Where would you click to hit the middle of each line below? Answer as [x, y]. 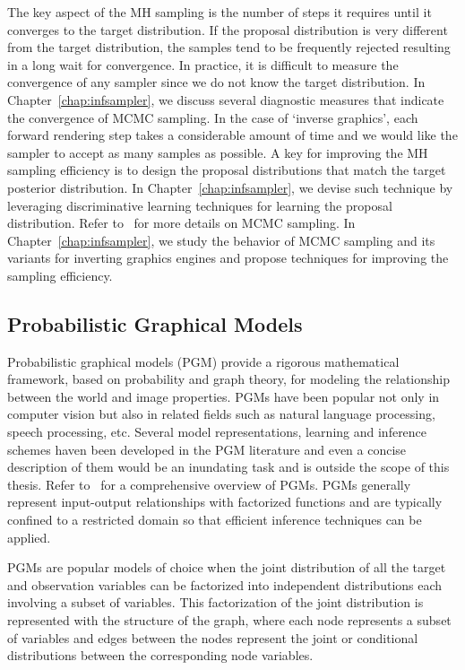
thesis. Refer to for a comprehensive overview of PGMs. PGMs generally [209, 484]
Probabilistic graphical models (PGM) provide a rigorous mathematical [203, 361]
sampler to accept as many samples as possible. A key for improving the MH [218, 152]
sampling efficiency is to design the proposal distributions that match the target [227, 170]
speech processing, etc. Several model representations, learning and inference [217, 432]
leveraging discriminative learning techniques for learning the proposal [200, 205]
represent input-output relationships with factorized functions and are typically [225, 502]
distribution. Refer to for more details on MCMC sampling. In [181, 223]
